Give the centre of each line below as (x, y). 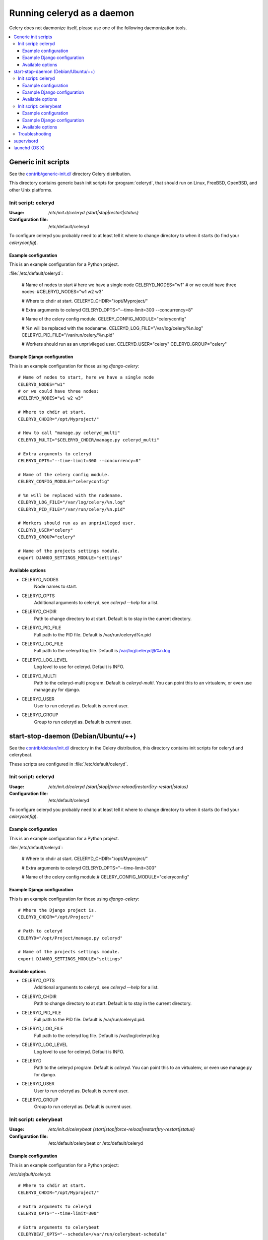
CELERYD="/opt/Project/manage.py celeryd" (70, 938)
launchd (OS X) (29, 148)
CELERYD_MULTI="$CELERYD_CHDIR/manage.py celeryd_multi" (89, 440)
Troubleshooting (35, 134)
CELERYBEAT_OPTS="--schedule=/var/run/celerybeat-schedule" (93, 1234)
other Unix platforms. (31, 190)
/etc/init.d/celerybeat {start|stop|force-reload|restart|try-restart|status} (122, 1129)
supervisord (26, 141)
